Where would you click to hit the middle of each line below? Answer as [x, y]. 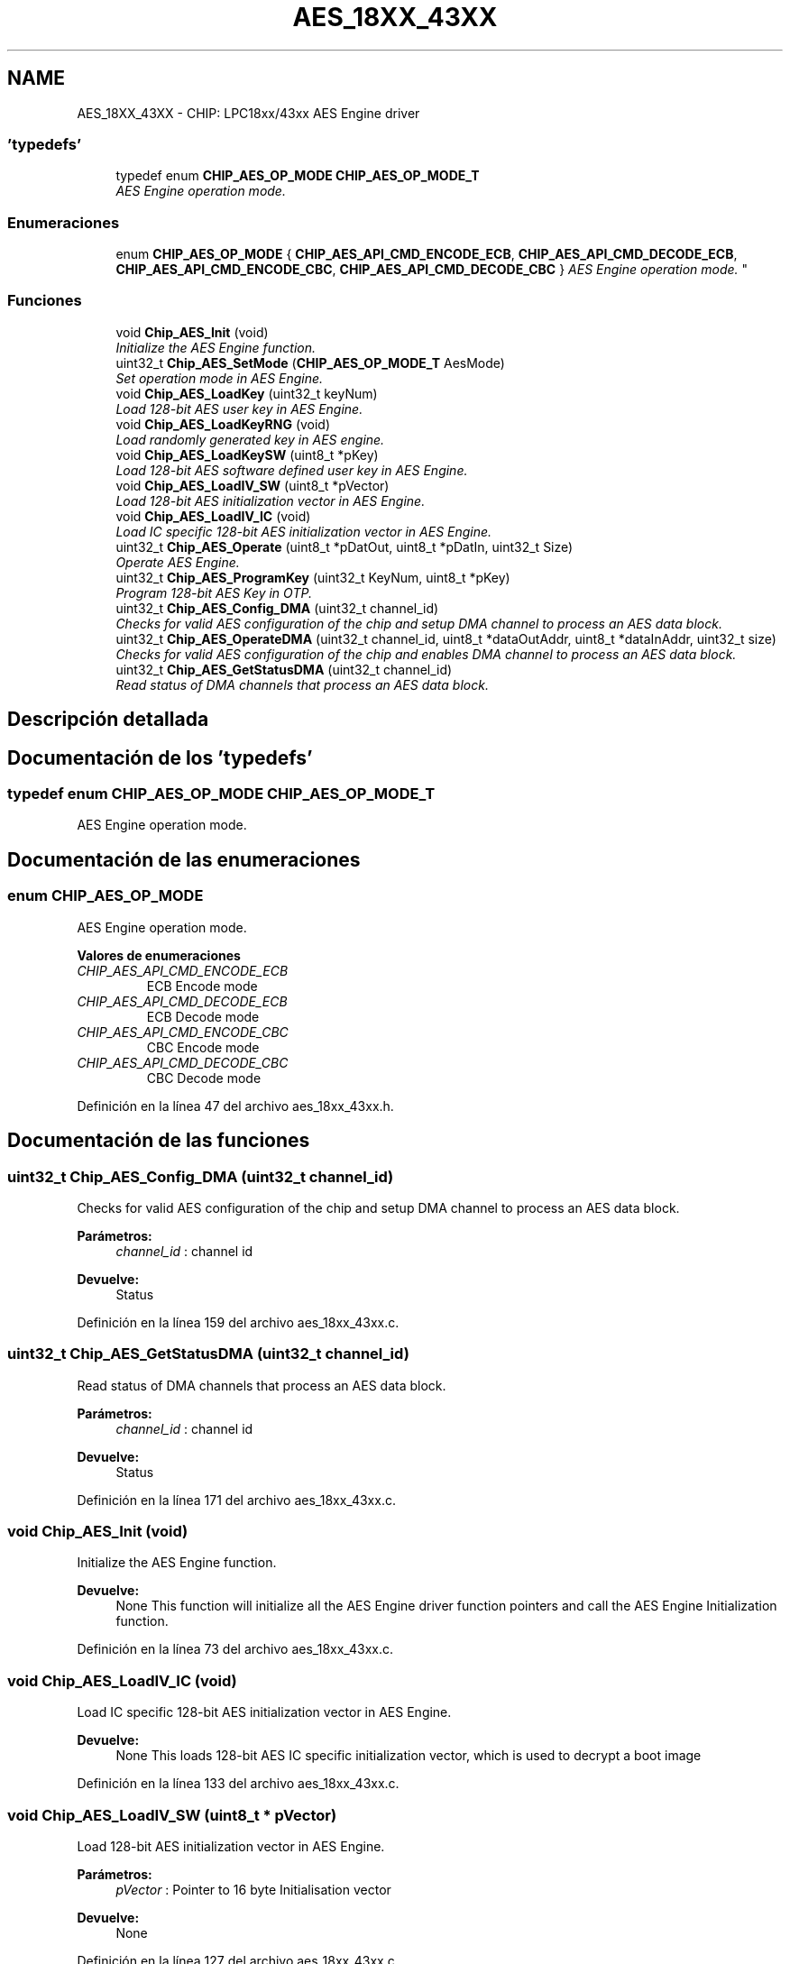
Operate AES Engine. [178, 562]
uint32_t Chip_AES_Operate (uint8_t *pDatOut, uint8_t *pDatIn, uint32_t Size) [344, 546]
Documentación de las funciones [159, 1141]
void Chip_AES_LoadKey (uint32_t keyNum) [247, 393]
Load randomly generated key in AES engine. [250, 439]
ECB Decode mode [203, 1016]
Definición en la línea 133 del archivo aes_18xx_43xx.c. [238, 1784]
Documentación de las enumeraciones [184, 859]
